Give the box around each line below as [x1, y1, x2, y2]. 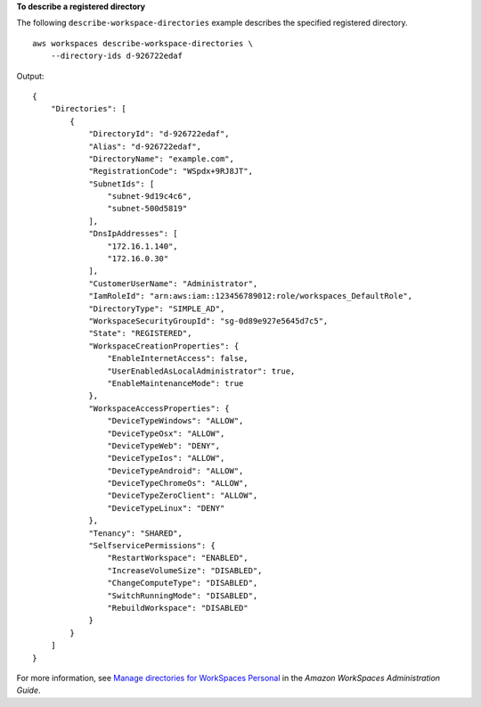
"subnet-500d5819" [107, 203, 188, 214]
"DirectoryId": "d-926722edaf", [88, 129, 231, 139]
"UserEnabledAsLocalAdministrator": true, [107, 366, 296, 376]
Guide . [16, 685, 41, 695]
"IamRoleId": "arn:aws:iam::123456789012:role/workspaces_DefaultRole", [88, 291, 413, 301]
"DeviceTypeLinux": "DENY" [107, 503, 225, 513]
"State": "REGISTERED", [88, 328, 192, 339]
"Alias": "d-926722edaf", [88, 141, 202, 152]
